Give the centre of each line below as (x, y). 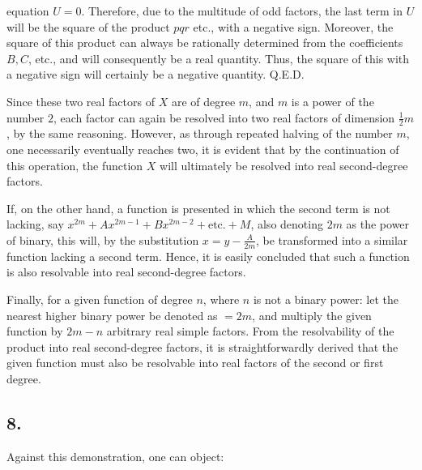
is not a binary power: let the (326, 299)
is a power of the (332, 101)
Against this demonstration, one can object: (115, 456)
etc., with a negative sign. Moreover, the (293, 26)
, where (221, 299)
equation (28, 11)
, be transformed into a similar (332, 239)
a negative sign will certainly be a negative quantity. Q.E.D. (156, 74)
